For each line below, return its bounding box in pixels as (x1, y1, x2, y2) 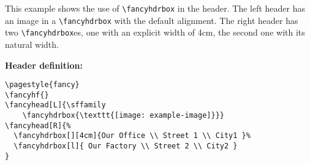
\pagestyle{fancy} (5, 80, 80, 90)
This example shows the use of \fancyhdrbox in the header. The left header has (5, 2, 305, 14)
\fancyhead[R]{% (5, 121, 71, 130)
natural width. (5, 37, 59, 50)
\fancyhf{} (5, 90, 49, 99)
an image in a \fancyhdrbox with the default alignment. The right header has (5, 13, 298, 26)
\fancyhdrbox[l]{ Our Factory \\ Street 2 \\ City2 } (13, 142, 238, 151)
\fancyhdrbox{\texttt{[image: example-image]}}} (22, 111, 224, 120)
